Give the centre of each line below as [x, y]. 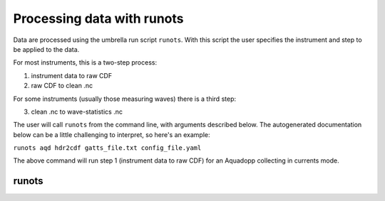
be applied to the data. [46, 49]
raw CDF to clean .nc [62, 86]
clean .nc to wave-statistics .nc [77, 112]
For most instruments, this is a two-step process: [85, 63]
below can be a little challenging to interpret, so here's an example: [112, 134]
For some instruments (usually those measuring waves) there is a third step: [125, 99]
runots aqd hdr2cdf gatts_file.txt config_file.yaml [107, 148]
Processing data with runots [99, 18]
